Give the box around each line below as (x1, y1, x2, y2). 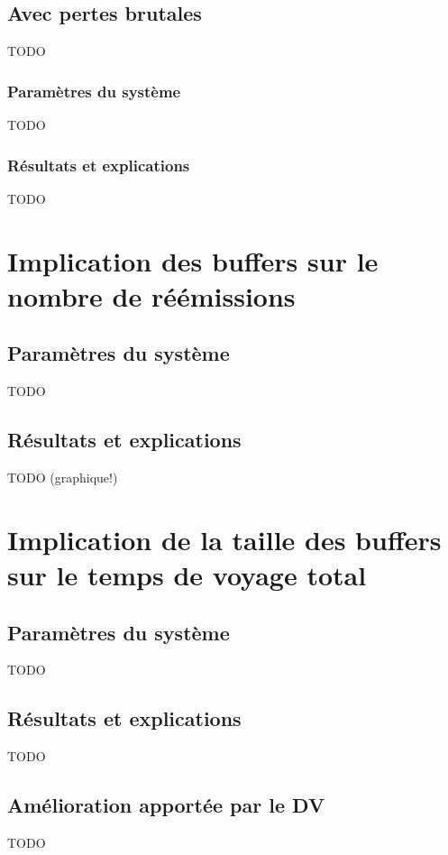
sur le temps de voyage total (7, 556, 367, 593)
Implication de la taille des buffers (7, 520, 442, 557)
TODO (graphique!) (7, 467, 118, 486)
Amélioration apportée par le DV (7, 791, 325, 819)
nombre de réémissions (7, 277, 296, 314)
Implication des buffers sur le (7, 242, 379, 279)
